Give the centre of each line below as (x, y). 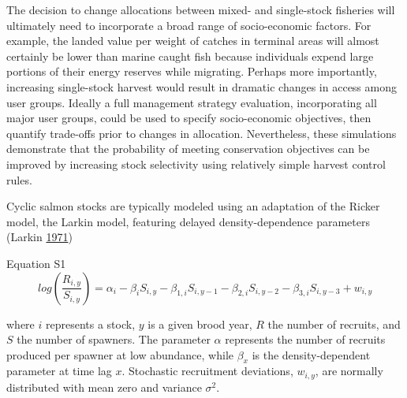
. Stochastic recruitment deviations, (207, 371)
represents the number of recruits (305, 339)
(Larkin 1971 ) (39, 237)
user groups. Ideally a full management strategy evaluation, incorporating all (192, 102)
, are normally (349, 371)
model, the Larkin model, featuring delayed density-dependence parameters (188, 221)
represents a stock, (90, 324)
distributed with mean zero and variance (104, 387)
